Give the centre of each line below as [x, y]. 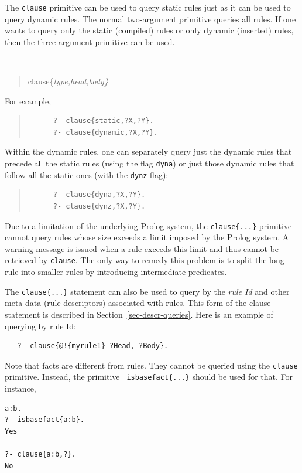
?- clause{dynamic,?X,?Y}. [105, 132]
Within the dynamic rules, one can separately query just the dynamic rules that [148, 152]
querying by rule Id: [40, 326]
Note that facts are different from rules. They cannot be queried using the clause [151, 365]
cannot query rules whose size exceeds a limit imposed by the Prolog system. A [147, 237]
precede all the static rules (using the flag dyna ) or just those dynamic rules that [150, 163]
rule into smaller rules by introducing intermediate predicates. [116, 272]
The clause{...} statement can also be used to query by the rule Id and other [147, 291]
